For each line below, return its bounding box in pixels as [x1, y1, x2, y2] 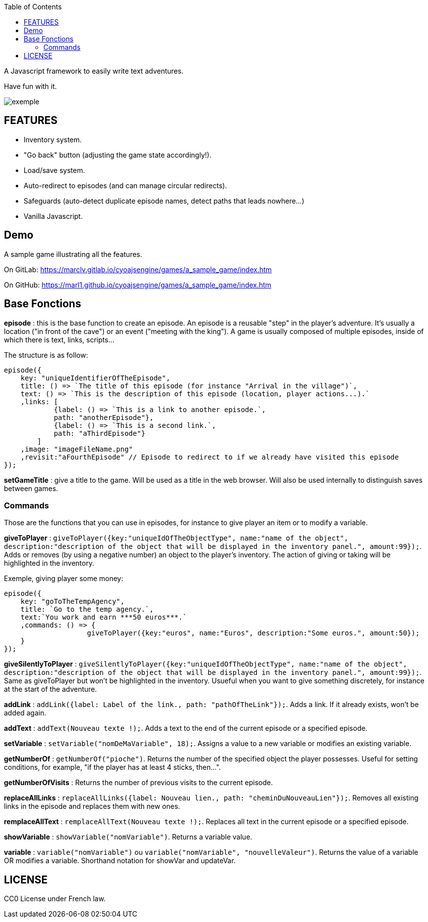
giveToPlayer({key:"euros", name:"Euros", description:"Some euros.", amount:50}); [87, 629, 420, 637]
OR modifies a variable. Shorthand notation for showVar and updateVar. [4, 856, 236, 865]
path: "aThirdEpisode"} [54, 429, 145, 437]
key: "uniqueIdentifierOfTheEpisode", [20, 374, 171, 382]
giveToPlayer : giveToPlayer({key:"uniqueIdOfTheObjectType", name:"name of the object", [4, 534, 349, 543]
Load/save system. [24, 166, 85, 174]
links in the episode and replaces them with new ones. [4, 802, 180, 811]
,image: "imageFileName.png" [20, 445, 133, 453]
